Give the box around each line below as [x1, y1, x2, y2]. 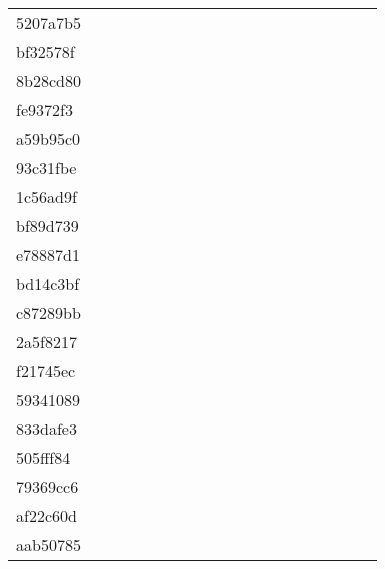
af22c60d [16, 504, 77, 527]
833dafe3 [16, 417, 77, 440]
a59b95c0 [16, 127, 81, 150]
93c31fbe [16, 156, 77, 179]
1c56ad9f [16, 185, 77, 208]
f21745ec [16, 359, 76, 382]
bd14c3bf [16, 272, 80, 295]
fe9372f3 [16, 98, 73, 121]
